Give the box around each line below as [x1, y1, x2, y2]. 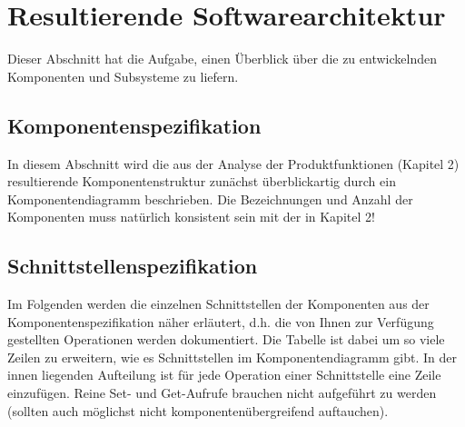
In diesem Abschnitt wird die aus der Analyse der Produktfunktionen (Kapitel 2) [7, 154, 460, 173]
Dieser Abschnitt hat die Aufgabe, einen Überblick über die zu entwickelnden [7, 49, 437, 68]
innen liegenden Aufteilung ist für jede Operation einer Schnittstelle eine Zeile [7, 365, 441, 384]
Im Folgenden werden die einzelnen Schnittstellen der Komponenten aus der [7, 294, 430, 313]
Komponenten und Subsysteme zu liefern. [7, 66, 239, 85]
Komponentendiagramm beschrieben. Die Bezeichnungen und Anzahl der [7, 189, 413, 208]
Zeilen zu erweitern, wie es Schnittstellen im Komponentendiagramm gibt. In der [7, 347, 457, 366]
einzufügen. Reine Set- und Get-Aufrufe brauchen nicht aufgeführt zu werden [7, 383, 437, 402]
